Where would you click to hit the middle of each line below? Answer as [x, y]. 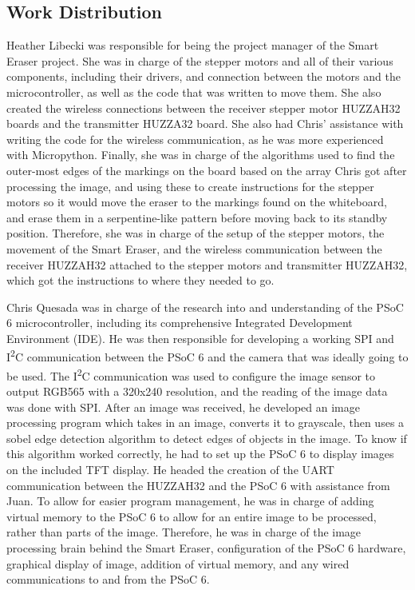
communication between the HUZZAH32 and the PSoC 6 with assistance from [198, 485]
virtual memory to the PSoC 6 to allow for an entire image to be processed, [192, 516]
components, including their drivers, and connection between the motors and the [204, 76]
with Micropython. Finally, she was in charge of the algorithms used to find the [201, 155]
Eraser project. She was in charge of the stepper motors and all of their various [200, 60]
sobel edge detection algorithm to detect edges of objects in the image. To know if [207, 438]
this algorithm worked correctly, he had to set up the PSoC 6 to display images [200, 454]
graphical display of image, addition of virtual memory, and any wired [178, 563]
